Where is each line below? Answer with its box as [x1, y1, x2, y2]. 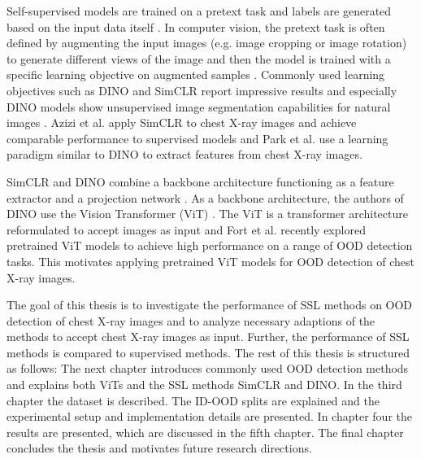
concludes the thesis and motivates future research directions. [7, 439, 312, 457]
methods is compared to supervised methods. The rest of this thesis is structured [7, 343, 410, 361]
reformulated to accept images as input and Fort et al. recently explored [7, 221, 366, 238]
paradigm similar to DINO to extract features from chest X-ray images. [7, 146, 362, 163]
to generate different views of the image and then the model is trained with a [7, 50, 391, 67]
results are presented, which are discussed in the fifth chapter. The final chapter [7, 423, 404, 440]
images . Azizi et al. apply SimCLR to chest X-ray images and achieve [7, 114, 357, 131]
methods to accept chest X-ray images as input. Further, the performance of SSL [7, 328, 410, 345]
